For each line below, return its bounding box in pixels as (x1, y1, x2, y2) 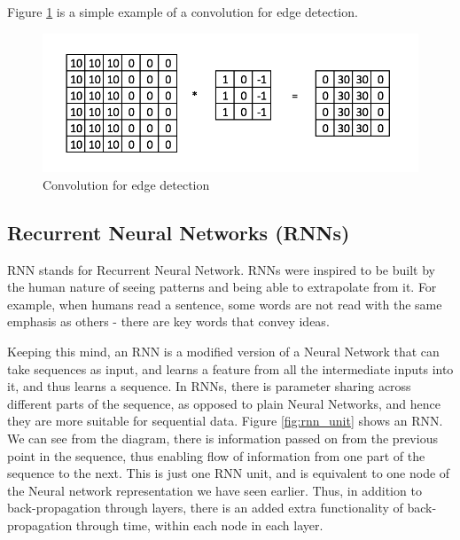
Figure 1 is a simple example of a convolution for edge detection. (7, 3, 358, 20)
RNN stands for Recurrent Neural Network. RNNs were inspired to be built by (7, 260, 435, 278)
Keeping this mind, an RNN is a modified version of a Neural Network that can (7, 342, 440, 361)
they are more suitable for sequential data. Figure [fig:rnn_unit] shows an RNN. (7, 411, 443, 430)
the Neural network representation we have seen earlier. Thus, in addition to (7, 481, 422, 499)
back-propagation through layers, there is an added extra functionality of (7, 498, 403, 517)
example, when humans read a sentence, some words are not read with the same (7, 294, 442, 313)
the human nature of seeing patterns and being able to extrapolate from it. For (7, 278, 437, 296)
